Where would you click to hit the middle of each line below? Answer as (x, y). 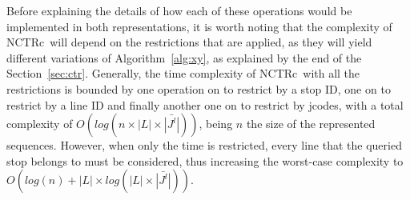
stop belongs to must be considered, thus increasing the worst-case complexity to (205, 160)
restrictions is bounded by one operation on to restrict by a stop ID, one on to (199, 88)
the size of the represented (311, 124)
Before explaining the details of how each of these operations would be (179, 10)
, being (216, 124)
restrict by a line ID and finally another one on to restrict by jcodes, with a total (205, 104)
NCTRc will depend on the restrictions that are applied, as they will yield (189, 42)
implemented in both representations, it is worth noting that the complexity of (199, 26)
